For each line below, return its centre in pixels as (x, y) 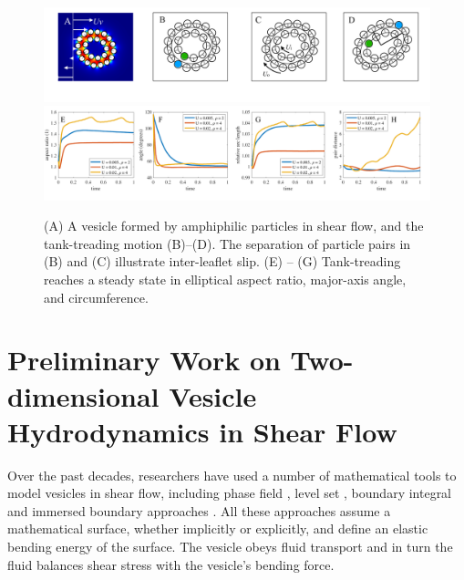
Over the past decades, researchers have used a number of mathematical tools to (232, 475)
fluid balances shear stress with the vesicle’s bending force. (171, 564)
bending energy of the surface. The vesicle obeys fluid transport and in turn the (230, 547)
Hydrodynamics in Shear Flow (202, 431)
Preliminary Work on (144, 360)
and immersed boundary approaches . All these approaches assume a (199, 510)
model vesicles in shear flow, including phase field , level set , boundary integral (230, 493)
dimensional (83, 395)
